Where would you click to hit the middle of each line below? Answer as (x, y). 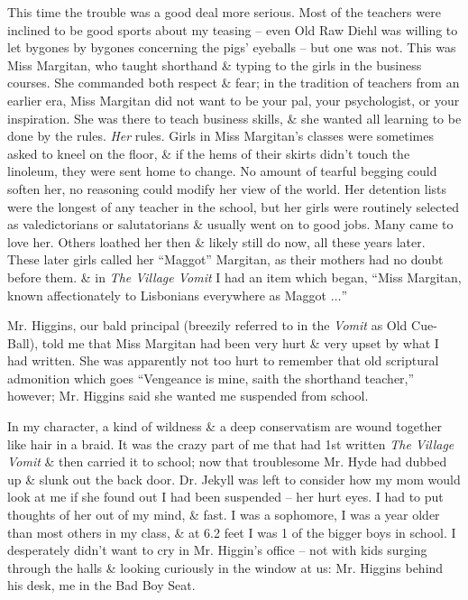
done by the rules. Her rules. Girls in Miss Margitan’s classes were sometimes (220, 136)
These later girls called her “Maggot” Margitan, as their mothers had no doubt (225, 259)
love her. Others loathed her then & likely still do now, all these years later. (216, 241)
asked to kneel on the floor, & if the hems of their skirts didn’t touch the (209, 153)
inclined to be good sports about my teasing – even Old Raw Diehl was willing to (233, 29)
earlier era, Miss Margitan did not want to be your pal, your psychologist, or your (234, 100)
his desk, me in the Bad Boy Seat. (101, 585)
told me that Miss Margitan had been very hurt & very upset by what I (240, 342)
